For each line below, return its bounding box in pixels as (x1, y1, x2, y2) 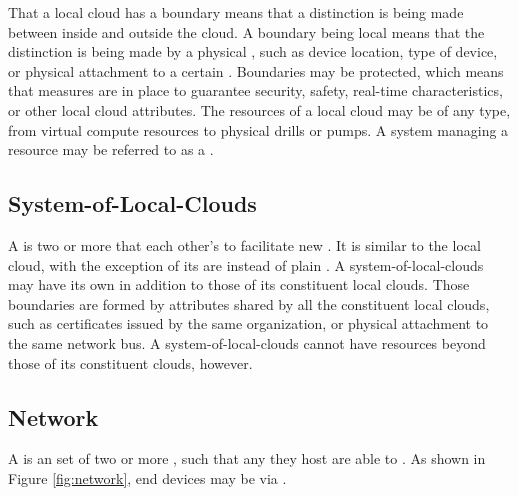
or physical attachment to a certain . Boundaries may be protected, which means (8, 60, 504, 81)
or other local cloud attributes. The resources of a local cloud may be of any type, (8, 99, 511, 120)
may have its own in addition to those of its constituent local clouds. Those (8, 274, 470, 295)
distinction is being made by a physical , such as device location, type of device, (8, 41, 498, 62)
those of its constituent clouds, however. (8, 352, 253, 373)
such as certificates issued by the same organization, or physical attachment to (8, 313, 489, 334)
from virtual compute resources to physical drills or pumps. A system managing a (8, 119, 509, 140)
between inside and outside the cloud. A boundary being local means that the (8, 21, 485, 42)
